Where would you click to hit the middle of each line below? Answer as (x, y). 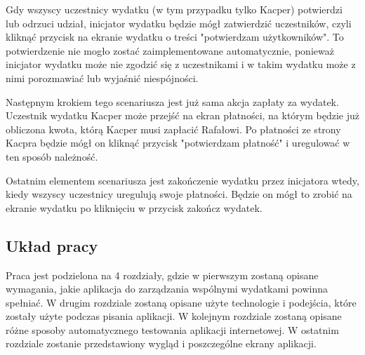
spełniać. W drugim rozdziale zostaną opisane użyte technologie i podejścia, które (181, 302)
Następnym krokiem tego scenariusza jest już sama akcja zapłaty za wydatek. (172, 101)
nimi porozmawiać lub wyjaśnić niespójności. (102, 78)
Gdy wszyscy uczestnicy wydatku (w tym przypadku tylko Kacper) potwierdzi (174, 9)
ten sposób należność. (52, 156)
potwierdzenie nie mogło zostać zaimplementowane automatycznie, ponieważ (170, 50)
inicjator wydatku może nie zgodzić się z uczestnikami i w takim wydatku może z (181, 64)
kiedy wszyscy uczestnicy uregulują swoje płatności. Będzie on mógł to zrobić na (179, 194)
